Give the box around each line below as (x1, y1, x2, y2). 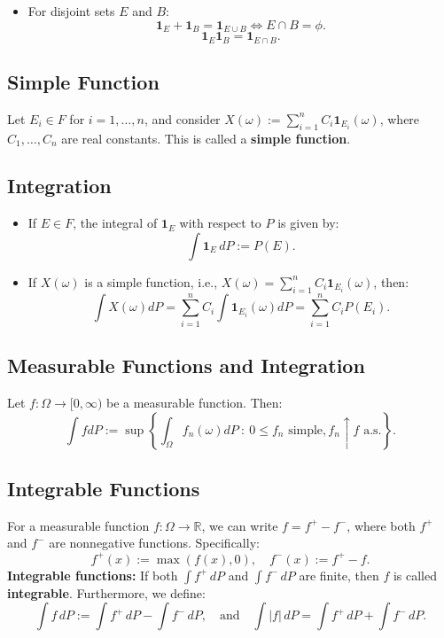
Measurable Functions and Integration (7, 352, 365, 379)
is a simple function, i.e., (84, 272, 218, 291)
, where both (347, 516, 416, 534)
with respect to (179, 214, 261, 232)
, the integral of (73, 214, 158, 232)
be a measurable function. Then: (105, 393, 283, 412)
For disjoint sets (27, 2, 115, 19)
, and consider (144, 109, 221, 128)
